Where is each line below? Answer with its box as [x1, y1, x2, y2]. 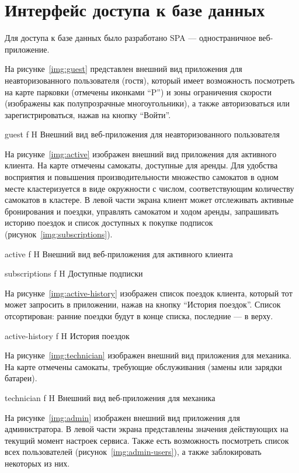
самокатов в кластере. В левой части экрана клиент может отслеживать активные [5, 194, 294, 206]
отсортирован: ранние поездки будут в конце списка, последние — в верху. [5, 310, 273, 322]
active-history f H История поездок [5, 329, 130, 341]
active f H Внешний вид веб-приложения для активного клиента [5, 247, 233, 260]
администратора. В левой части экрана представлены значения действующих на [5, 423, 288, 435]
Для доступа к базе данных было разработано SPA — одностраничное [5, 32, 256, 44]
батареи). [5, 372, 37, 384]
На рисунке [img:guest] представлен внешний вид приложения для [5, 63, 242, 75]
